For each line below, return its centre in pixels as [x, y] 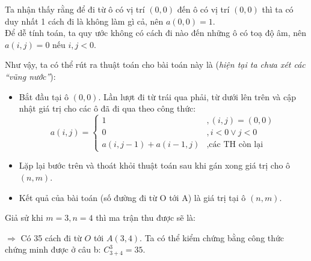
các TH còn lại [236, 145]
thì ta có [278, 9]
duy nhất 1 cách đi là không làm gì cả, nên [84, 21]
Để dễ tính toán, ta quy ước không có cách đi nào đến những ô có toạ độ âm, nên [156, 33]
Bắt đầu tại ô [44, 96]
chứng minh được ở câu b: [53, 249]
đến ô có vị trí [203, 9]
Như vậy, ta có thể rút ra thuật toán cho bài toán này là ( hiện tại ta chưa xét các [155, 64]
